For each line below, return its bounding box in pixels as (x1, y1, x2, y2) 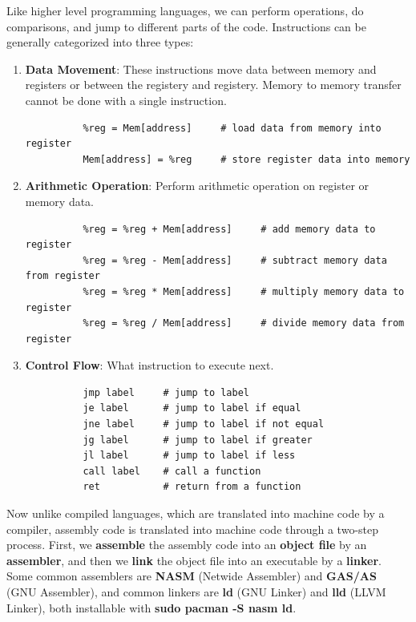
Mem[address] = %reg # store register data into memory (83, 153, 410, 165)
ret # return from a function (83, 481, 301, 493)
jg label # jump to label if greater (83, 434, 313, 446)
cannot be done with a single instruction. (25, 91, 227, 108)
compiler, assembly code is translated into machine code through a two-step (6, 520, 379, 537)
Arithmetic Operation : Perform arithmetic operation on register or (25, 177, 370, 194)
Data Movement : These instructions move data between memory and (25, 60, 377, 77)
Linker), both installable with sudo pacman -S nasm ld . (6, 599, 297, 616)
